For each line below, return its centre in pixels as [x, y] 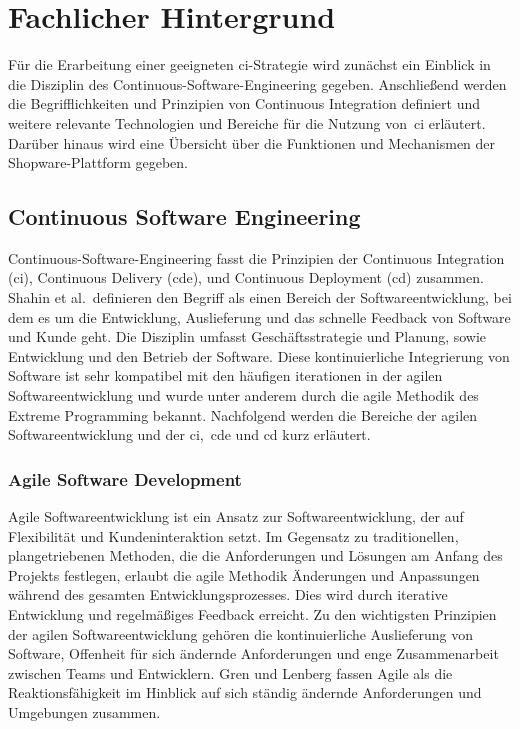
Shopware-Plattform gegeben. [98, 162]
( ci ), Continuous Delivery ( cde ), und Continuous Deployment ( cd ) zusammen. [246, 277]
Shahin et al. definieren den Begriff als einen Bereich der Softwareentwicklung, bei [260, 297]
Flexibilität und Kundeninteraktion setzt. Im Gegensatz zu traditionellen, [233, 535]
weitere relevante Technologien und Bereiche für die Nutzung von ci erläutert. [247, 122]
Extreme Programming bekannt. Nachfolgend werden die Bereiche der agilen [243, 414]
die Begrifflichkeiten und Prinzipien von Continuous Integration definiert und [244, 103]
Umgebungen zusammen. [84, 711]
